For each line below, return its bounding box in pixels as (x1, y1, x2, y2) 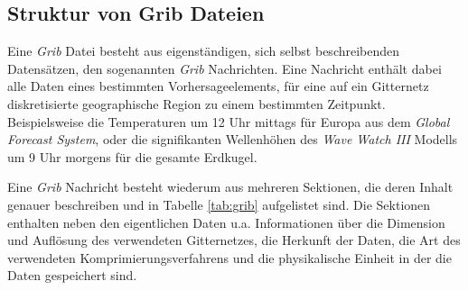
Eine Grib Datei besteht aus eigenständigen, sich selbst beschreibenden (7, 41, 400, 60)
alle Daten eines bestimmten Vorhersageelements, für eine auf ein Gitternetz (7, 77, 429, 95)
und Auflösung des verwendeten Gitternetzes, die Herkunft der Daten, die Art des (7, 231, 461, 249)
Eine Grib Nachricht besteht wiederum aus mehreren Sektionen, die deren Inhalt (7, 177, 454, 196)
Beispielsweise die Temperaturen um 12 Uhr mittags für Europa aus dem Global (7, 112, 450, 131)
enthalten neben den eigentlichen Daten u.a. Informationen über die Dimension (7, 213, 445, 231)
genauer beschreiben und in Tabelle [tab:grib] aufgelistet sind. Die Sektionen (7, 195, 431, 213)
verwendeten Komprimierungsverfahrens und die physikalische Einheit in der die (7, 248, 452, 267)
